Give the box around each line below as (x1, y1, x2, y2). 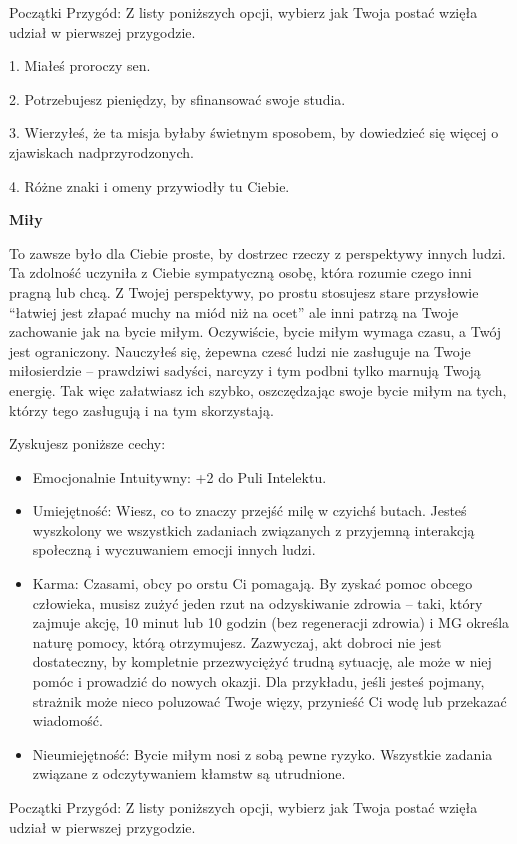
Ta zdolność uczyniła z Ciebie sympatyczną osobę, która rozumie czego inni (9, 262, 472, 283)
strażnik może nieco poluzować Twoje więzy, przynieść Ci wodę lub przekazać (32, 690, 507, 711)
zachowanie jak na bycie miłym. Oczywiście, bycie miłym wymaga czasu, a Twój (9, 321, 502, 342)
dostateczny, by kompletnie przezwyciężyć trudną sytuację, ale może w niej (32, 651, 492, 672)
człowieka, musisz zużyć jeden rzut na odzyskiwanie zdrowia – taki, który (32, 592, 483, 613)
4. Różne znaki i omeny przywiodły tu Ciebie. (9, 175, 290, 196)
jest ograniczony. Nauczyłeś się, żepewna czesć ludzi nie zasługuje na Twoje (9, 340, 471, 361)
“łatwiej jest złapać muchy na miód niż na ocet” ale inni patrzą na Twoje (9, 301, 459, 322)
